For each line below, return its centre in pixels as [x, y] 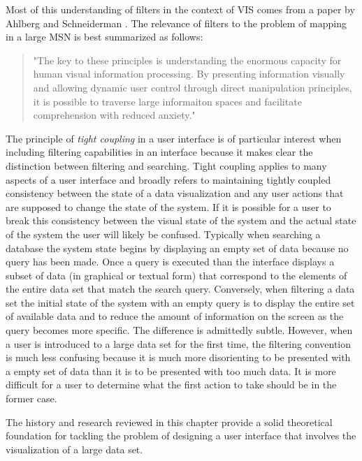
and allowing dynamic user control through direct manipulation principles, [193, 87]
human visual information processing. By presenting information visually [189, 74]
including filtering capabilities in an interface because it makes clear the [159, 152]
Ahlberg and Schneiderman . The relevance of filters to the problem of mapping [176, 23]
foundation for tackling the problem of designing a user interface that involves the [181, 436]
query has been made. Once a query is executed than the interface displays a [170, 262]
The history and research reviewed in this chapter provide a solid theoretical [169, 422]
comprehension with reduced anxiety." [114, 115]
